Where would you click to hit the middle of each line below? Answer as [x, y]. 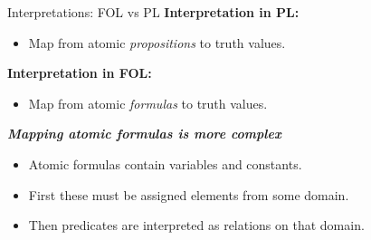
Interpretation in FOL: [80, 73]
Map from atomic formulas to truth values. [148, 103]
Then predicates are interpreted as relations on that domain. [196, 225]
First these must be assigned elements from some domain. [189, 194]
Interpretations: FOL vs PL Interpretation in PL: [153, 12]
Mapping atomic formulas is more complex [144, 134]
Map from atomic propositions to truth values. [157, 42]
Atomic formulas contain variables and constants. [165, 163]
